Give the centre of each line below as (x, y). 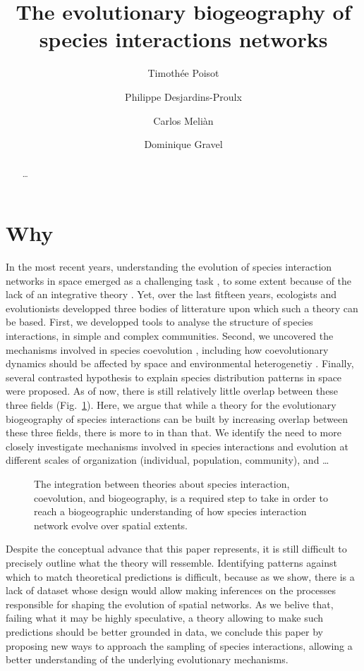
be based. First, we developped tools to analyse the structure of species (159, 322)
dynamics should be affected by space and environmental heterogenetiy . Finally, (180, 363)
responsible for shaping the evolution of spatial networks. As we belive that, (170, 604)
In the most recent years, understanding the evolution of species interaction (169, 267)
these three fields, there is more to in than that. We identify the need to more (174, 432)
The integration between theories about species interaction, (162, 483)
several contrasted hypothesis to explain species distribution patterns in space (174, 377)
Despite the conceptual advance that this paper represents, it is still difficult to (176, 549)
